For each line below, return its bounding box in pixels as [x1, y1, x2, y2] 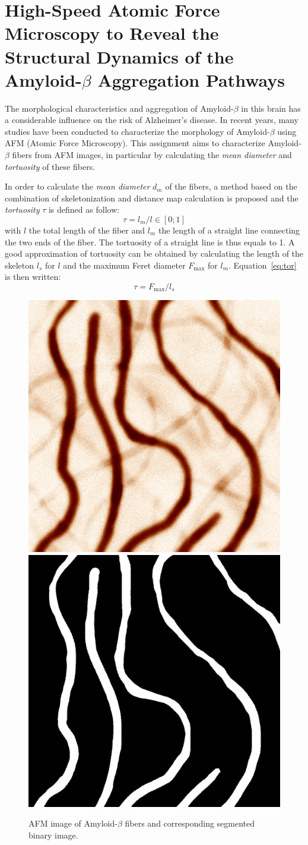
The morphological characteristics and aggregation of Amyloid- [5, 102, 234, 114]
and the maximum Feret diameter [63, 258, 186, 271]
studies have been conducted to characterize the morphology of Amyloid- [5, 125, 270, 137]
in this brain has [241, 102, 301, 114]
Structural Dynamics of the [5, 44, 234, 68]
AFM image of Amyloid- [28, 817, 118, 830]
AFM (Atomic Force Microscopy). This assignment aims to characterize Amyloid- [5, 137, 301, 149]
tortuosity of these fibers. [5, 160, 96, 172]
